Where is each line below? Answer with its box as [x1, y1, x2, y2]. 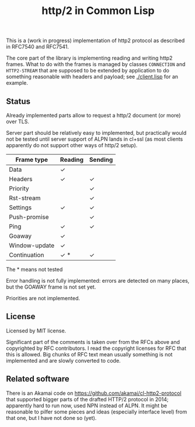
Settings [9, 203, 32, 211]
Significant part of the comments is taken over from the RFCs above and [6, 338, 180, 345]
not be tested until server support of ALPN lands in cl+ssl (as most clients [6, 136, 183, 143]
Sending [89, 156, 113, 164]
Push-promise [9, 213, 49, 221]
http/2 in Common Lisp [41, 4, 155, 18]
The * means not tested [6, 266, 63, 273]
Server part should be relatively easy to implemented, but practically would [6, 130, 187, 136]
